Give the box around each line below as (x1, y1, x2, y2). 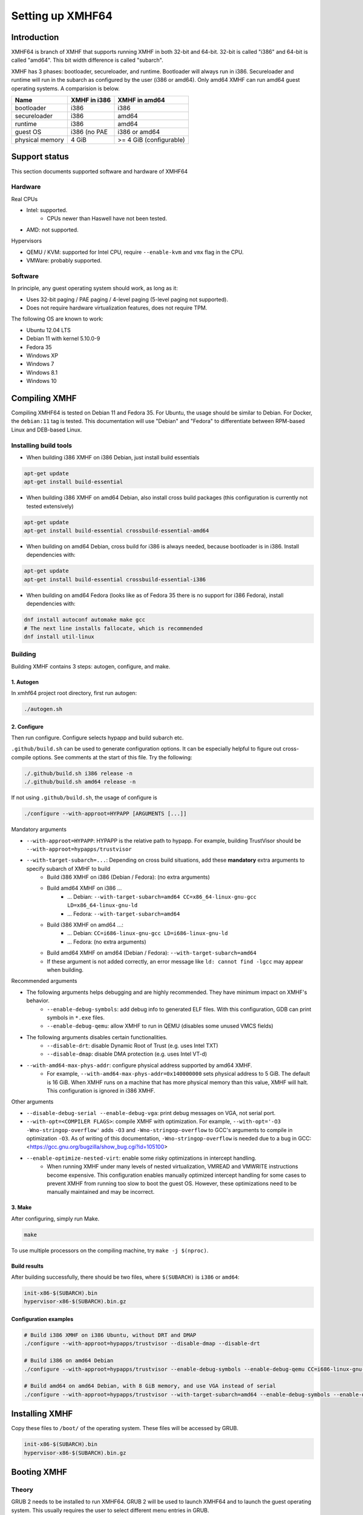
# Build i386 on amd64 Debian (24, 1357, 114, 1364)
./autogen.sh (24, 706, 63, 713)
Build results (11, 1262, 44, 1270)
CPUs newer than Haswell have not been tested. (47, 215, 168, 222)
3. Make (11, 1204, 32, 1211)
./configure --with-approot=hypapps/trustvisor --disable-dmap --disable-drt (24, 1340, 260, 1347)
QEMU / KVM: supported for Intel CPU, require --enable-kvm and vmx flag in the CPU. (26, 248, 244, 256)
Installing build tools (11, 441, 73, 450)
